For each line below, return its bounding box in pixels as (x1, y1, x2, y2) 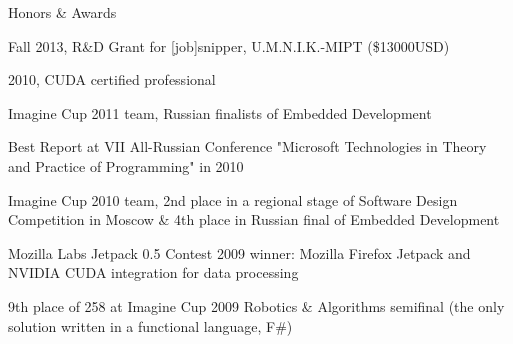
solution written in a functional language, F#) (8, 315, 293, 336)
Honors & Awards (8, 2, 117, 22)
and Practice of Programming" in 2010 (8, 155, 244, 176)
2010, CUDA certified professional (8, 69, 216, 90)
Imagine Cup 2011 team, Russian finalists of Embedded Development (8, 102, 432, 123)
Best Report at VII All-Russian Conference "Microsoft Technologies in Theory (8, 136, 487, 157)
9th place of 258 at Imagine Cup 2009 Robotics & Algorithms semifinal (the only (8, 295, 505, 316)
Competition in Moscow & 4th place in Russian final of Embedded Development (8, 209, 500, 230)
